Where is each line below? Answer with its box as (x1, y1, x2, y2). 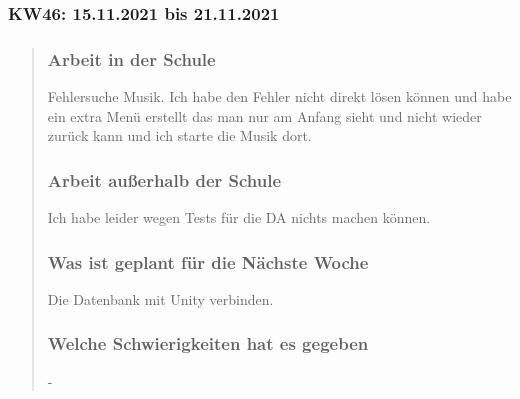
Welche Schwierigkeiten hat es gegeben (47, 331, 369, 356)
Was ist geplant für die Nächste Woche (47, 249, 369, 274)
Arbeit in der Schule (47, 46, 216, 71)
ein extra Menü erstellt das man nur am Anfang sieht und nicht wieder (47, 105, 482, 126)
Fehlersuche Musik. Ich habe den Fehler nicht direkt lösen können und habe (47, 86, 512, 107)
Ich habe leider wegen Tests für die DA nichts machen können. (47, 207, 431, 228)
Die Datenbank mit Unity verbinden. (47, 288, 274, 309)
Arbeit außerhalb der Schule (47, 167, 282, 192)
